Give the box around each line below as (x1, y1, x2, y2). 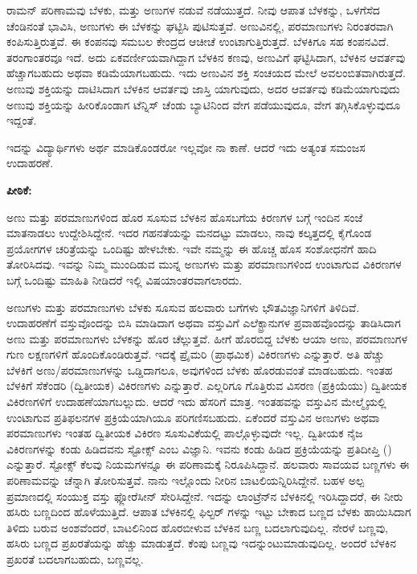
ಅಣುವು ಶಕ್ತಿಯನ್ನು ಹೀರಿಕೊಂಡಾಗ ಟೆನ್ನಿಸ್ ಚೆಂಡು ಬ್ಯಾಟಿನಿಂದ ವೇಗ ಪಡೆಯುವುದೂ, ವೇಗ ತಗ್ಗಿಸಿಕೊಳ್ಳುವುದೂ (6, 96, 401, 113)
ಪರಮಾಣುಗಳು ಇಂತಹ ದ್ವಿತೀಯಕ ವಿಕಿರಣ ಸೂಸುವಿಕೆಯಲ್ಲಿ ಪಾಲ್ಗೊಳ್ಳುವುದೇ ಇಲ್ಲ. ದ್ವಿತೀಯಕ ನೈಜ (6, 424, 363, 441)
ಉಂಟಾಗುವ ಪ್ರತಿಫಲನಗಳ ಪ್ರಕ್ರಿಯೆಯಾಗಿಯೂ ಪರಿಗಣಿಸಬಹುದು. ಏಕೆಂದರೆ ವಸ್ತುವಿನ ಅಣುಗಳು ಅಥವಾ (6, 408, 380, 425)
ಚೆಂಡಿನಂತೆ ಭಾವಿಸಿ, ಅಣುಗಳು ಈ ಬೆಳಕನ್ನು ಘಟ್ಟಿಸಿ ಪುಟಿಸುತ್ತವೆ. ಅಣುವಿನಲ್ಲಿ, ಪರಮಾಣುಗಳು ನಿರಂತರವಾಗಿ (6, 17, 394, 34)
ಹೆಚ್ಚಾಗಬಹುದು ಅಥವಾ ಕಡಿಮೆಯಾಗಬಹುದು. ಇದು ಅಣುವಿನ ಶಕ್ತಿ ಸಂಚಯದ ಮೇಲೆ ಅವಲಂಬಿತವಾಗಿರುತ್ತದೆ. (6, 64, 406, 81)
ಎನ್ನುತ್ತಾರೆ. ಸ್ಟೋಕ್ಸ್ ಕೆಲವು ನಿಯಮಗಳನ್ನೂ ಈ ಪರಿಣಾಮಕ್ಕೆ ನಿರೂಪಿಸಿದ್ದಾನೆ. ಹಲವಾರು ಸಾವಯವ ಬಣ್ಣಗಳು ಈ (6, 456, 410, 473)
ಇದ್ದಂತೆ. (6, 112, 37, 129)
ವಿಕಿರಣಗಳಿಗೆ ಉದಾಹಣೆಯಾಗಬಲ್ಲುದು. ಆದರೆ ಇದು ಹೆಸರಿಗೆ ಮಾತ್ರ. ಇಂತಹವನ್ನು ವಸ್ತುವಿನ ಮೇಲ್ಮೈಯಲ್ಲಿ (6, 393, 386, 410)
